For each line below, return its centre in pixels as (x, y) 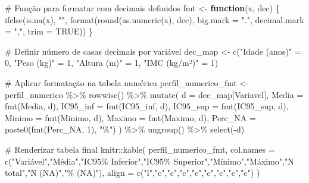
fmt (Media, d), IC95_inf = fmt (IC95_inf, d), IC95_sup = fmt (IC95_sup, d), (147, 106)
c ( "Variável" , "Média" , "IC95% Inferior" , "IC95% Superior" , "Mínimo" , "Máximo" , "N (149, 161)
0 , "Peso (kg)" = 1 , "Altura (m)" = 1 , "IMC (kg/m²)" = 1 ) (112, 63)
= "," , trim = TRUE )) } (49, 31)
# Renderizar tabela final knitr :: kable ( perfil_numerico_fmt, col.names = (140, 149)
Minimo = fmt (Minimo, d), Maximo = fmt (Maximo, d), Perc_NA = (130, 117)
